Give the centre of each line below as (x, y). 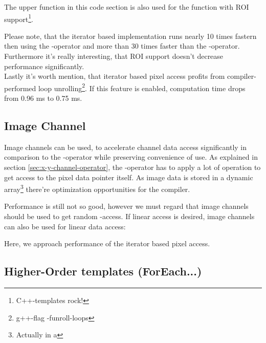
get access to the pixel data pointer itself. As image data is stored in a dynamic (129, 177)
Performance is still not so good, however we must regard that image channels (126, 206)
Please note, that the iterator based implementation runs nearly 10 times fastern (130, 36)
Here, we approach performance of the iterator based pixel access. (107, 243)
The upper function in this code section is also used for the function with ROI (127, 7)
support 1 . (19, 18)
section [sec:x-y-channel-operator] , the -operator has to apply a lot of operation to (132, 167)
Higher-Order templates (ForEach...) (103, 271)
